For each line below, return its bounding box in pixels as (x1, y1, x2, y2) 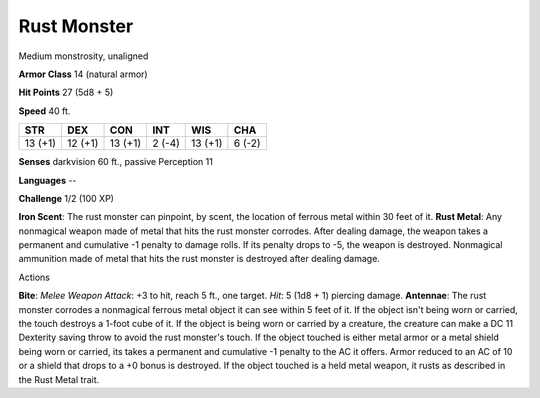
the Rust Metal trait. (18, 373, 100, 385)
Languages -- (18, 174, 77, 186)
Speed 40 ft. (18, 105, 71, 117)
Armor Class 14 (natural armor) (18, 68, 149, 80)
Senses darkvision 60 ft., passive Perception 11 (18, 156, 214, 168)
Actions (18, 271, 50, 283)
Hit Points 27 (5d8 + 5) (18, 86, 114, 99)
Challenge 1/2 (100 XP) (18, 192, 115, 204)
